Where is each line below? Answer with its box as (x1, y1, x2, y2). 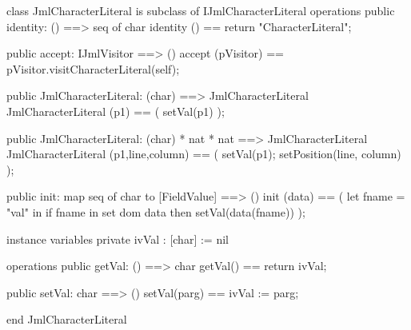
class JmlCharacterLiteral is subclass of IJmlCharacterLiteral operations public (6, 2, 395, 18)
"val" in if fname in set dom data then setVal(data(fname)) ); (6, 203, 305, 220)
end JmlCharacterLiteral (6, 311, 127, 328)
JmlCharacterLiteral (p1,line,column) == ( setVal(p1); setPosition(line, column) (6, 145, 401, 162)
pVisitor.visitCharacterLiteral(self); (6, 60, 180, 77)
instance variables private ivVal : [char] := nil (6, 230, 229, 247)
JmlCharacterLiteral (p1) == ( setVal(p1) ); (6, 102, 225, 119)
